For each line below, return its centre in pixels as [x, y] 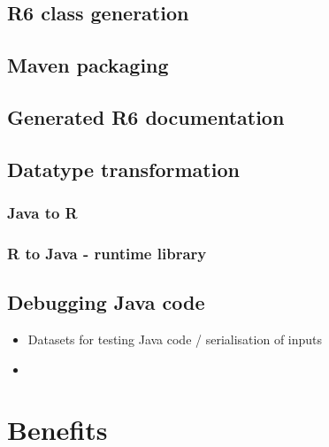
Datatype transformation [123, 169]
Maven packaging [88, 65]
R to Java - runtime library [107, 253]
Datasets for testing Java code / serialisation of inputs [175, 339]
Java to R [42, 213]
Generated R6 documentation [146, 116]
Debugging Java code [106, 302]
